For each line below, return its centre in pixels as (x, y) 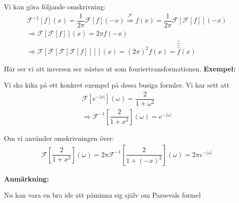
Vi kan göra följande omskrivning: (55, 6)
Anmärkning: (27, 178)
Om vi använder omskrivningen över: (59, 138)
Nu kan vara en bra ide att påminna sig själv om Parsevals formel (102, 195)
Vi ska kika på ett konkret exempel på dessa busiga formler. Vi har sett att (117, 85)
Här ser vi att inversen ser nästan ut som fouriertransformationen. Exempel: (120, 68)
